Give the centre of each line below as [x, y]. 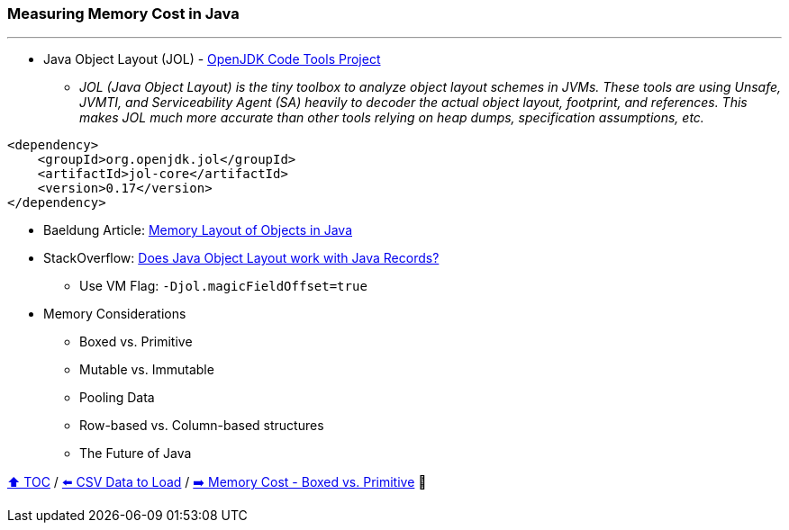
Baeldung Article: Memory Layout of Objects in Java [198, 230]
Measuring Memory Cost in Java [123, 13]
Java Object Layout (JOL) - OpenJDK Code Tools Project [212, 59]
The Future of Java [136, 454]
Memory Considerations [115, 314]
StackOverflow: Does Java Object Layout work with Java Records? [241, 258]
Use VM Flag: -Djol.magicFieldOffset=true [223, 286]
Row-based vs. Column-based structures [202, 426]
